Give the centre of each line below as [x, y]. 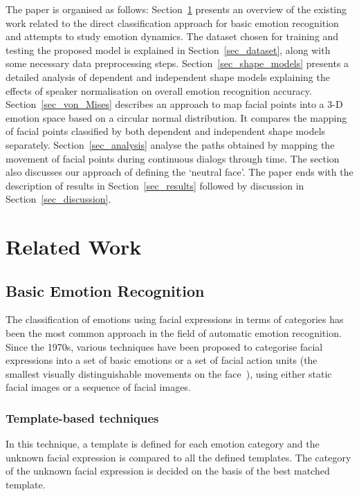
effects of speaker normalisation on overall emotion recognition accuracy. [159, 90]
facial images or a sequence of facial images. [98, 387]
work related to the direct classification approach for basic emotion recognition [172, 22]
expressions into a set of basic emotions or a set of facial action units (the [162, 360]
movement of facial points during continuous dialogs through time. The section [173, 158]
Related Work [74, 247]
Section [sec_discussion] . [58, 199]
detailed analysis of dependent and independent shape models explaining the [168, 76]
